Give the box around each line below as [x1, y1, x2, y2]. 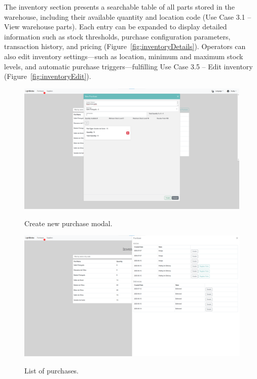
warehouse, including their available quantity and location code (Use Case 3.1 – [4, 11, 251, 22]
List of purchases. [24, 365, 79, 375]
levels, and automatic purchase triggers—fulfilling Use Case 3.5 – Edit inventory [4, 61, 253, 71]
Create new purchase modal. [24, 218, 113, 228]
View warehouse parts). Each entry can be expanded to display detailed [4, 21, 227, 32]
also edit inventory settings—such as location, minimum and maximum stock [4, 51, 243, 61]
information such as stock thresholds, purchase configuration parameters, [4, 31, 231, 41]
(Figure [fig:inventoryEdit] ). [4, 71, 91, 81]
